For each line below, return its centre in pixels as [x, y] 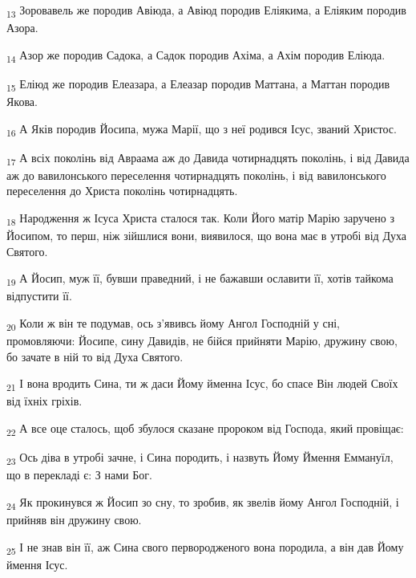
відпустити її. [39, 296]
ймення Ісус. [37, 564]
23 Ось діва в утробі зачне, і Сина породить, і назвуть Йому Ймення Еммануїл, [200, 458]
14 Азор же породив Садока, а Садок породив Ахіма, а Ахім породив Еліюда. [196, 55]
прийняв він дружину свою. [74, 520]
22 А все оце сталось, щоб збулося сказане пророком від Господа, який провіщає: [205, 429]
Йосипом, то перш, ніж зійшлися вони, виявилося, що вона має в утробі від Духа [206, 236]
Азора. [22, 28]
